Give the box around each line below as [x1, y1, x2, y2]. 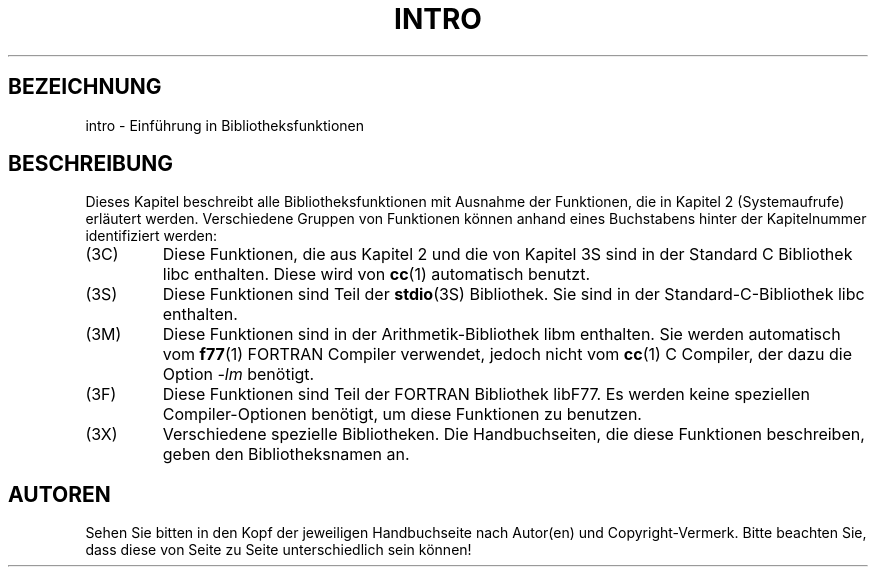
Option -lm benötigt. [162, 364, 315, 385]
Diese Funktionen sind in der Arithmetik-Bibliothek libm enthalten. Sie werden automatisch [162, 324, 841, 345]
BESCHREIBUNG [8, 151, 174, 177]
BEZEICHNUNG [8, 74, 162, 100]
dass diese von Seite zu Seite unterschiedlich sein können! [85, 541, 472, 559]
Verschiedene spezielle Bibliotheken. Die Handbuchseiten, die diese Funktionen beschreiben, [162, 424, 865, 445]
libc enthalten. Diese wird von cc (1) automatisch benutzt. [162, 264, 591, 285]
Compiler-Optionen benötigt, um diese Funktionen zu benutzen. [162, 404, 642, 425]
